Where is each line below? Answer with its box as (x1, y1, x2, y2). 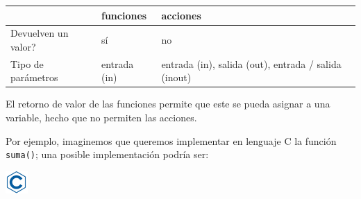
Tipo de (10, 56, 44, 71)
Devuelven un (10, 26, 69, 40)
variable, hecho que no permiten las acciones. (6, 110, 197, 125)
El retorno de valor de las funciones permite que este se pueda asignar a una (6, 96, 330, 111)
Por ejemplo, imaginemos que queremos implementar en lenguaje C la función (6, 133, 337, 148)
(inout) (161, 70, 192, 85)
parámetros (10, 70, 58, 85)
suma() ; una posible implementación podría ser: (6, 147, 209, 162)
